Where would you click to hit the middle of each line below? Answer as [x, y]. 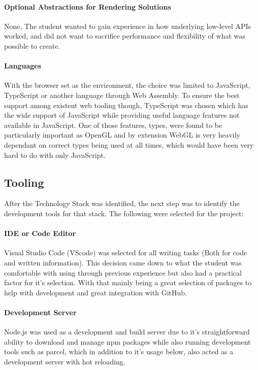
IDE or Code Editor [40, 233]
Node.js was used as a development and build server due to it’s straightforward [127, 332]
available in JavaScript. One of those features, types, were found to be [113, 125]
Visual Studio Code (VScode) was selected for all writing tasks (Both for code [126, 253]
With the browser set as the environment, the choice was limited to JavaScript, [127, 85]
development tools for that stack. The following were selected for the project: [124, 213]
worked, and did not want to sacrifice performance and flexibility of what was [125, 36]
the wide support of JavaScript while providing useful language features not [122, 115]
